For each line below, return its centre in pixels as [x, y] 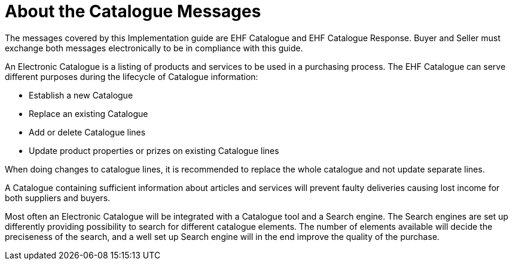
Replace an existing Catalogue [88, 113]
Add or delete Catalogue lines [87, 132]
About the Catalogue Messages [133, 11]
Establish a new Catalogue [81, 95]
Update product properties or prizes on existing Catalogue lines [154, 150]
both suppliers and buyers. [58, 198]
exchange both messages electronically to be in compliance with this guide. [154, 48]
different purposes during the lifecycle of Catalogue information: [132, 76]
